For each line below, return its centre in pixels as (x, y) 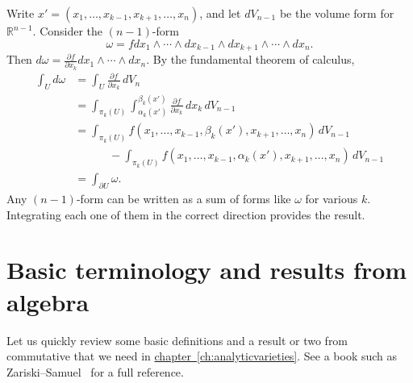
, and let (220, 13)
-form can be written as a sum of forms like (184, 199)
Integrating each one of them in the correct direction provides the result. (186, 214)
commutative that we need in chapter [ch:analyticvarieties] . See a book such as (202, 356)
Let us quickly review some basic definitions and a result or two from (177, 340)
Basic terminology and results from (207, 270)
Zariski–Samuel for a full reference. (95, 371)
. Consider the (68, 31)
